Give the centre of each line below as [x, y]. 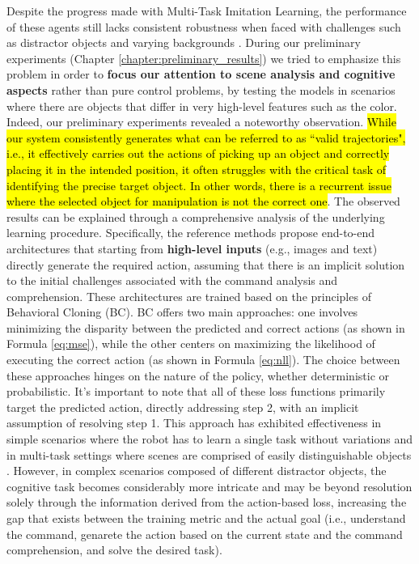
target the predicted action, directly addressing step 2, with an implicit [183, 407]
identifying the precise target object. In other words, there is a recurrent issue [199, 185]
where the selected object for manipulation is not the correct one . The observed [203, 201]
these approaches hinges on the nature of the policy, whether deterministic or [198, 375]
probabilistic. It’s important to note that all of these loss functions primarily [196, 391]
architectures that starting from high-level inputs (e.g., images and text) [192, 248]
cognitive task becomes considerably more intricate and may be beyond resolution [209, 486]
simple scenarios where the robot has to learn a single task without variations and [210, 439]
